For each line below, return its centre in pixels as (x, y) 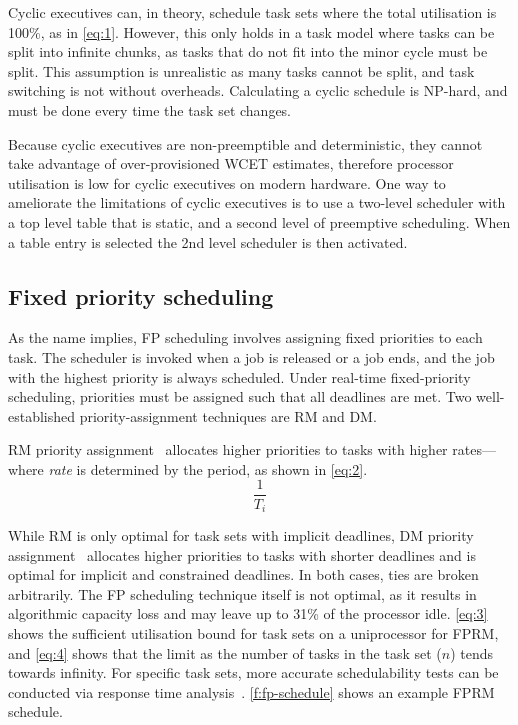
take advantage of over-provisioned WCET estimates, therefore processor (231, 163)
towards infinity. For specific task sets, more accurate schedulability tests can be (253, 672)
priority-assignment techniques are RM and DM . (228, 415)
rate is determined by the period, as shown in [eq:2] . (208, 468)
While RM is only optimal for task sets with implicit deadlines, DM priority (241, 535)
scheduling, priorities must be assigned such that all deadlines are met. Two (240, 396)
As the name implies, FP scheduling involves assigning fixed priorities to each (245, 337)
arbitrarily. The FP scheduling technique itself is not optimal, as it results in (242, 593)
